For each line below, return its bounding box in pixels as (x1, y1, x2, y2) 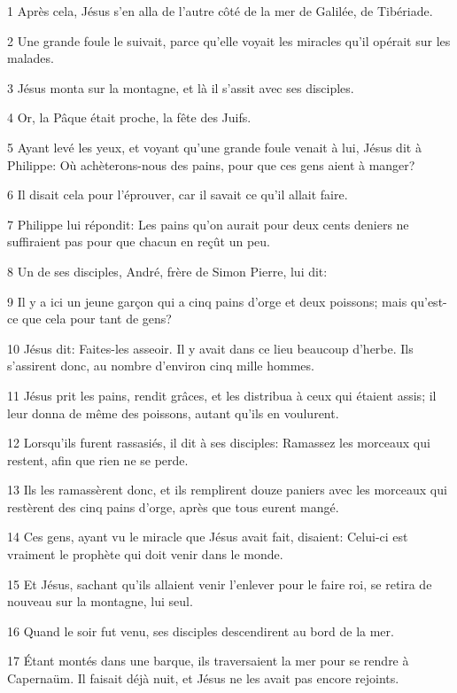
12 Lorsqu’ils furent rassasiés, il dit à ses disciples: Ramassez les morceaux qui (7, 433, 430, 452)
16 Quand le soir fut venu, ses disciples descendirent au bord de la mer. (7, 621, 394, 640)
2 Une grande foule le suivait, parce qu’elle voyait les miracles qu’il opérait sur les (7, 31, 451, 50)
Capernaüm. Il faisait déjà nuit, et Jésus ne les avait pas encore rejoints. (7, 669, 399, 688)
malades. (7, 49, 54, 67)
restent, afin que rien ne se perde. (7, 450, 189, 469)
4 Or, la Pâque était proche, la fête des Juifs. (7, 108, 252, 127)
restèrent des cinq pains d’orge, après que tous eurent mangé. (7, 497, 339, 516)
